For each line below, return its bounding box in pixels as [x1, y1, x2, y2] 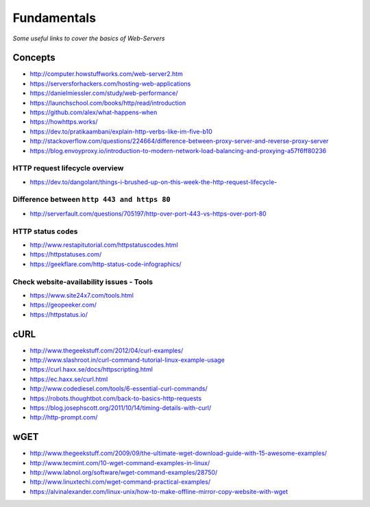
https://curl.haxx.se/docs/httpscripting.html [29, 365, 153, 374]
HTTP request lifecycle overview [12, 164, 124, 173]
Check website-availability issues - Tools [12, 277, 153, 287]
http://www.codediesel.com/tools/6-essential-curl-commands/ [29, 385, 208, 393]
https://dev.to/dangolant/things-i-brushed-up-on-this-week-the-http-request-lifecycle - [29, 178, 277, 186]
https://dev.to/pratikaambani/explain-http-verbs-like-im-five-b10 [29, 127, 212, 135]
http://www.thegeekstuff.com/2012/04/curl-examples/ [29, 346, 184, 354]
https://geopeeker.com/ [29, 301, 97, 309]
